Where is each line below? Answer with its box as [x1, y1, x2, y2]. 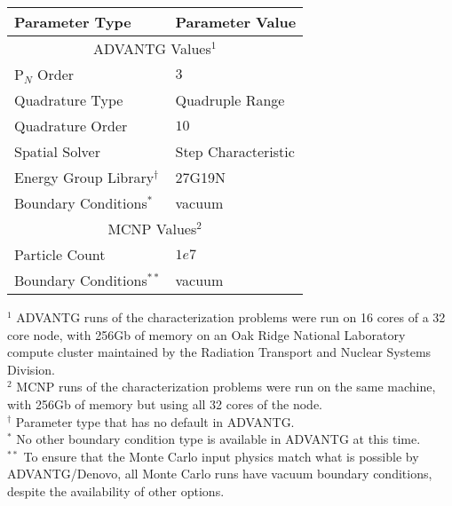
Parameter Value [175, 12, 297, 32]
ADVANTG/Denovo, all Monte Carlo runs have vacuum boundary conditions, [7, 464, 432, 483]
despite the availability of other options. [7, 481, 225, 500]
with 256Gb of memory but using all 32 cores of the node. [7, 394, 322, 413]
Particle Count [14, 244, 106, 265]
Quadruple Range [175, 90, 285, 110]
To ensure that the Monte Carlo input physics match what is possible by [23, 447, 419, 465]
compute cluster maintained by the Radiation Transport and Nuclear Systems [7, 343, 432, 361]
